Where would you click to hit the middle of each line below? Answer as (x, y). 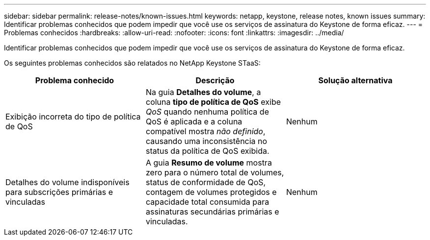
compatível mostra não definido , (205, 131)
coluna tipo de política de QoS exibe (213, 102)
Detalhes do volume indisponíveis (67, 182)
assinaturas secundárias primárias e (212, 212)
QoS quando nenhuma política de (207, 112)
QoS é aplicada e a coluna (194, 121)
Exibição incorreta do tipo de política (73, 117)
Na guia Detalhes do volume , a (203, 92)
